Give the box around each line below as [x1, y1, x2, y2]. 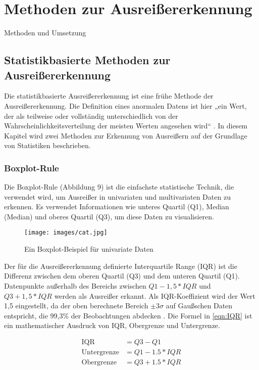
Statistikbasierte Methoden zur [4, 52, 171, 68]
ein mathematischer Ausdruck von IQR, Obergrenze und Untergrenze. [4, 320, 220, 331]
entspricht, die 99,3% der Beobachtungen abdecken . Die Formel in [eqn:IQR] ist [4, 310, 252, 320]
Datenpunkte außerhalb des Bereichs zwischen [4, 280, 146, 291]
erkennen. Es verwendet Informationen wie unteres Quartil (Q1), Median [4, 201, 229, 212]
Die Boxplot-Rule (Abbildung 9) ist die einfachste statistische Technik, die [4, 181, 234, 192]
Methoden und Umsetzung [4, 27, 86, 38]
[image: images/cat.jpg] [24, 229, 108, 237]
